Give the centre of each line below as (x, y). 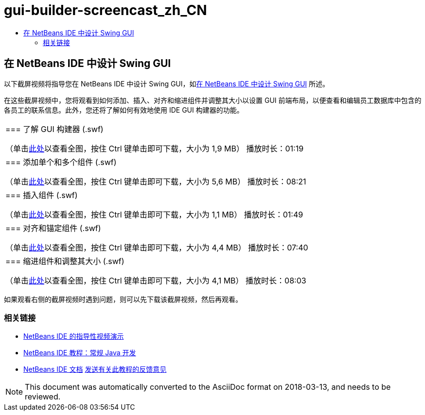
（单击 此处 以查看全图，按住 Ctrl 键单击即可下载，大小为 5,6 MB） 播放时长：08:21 (156, 181)
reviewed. (43, 397)
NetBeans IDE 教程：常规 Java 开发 (80, 353)
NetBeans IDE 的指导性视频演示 (74, 336)
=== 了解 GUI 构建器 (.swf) (54, 129)
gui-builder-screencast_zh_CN (106, 10)
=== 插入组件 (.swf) (42, 195)
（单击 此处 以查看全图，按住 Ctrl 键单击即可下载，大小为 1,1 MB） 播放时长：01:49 (154, 214)
